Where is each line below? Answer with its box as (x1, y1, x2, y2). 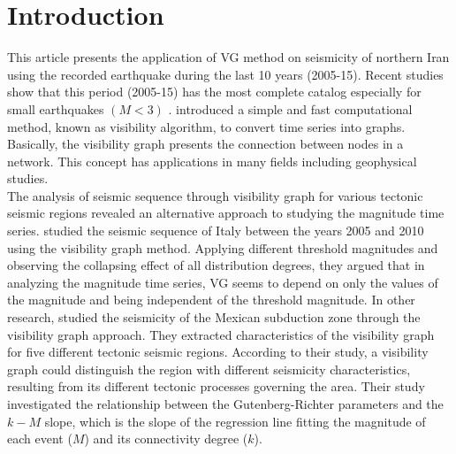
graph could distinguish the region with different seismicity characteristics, (7, 359, 411, 378)
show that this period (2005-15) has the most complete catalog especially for (7, 82, 422, 101)
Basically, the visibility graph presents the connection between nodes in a (7, 135, 404, 153)
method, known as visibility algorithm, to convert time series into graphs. (7, 117, 406, 135)
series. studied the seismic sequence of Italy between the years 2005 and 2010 (7, 221, 424, 240)
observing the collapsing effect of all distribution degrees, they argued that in (7, 256, 425, 274)
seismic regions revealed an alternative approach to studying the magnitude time (7, 204, 445, 222)
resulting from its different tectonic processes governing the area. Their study (7, 377, 425, 396)
